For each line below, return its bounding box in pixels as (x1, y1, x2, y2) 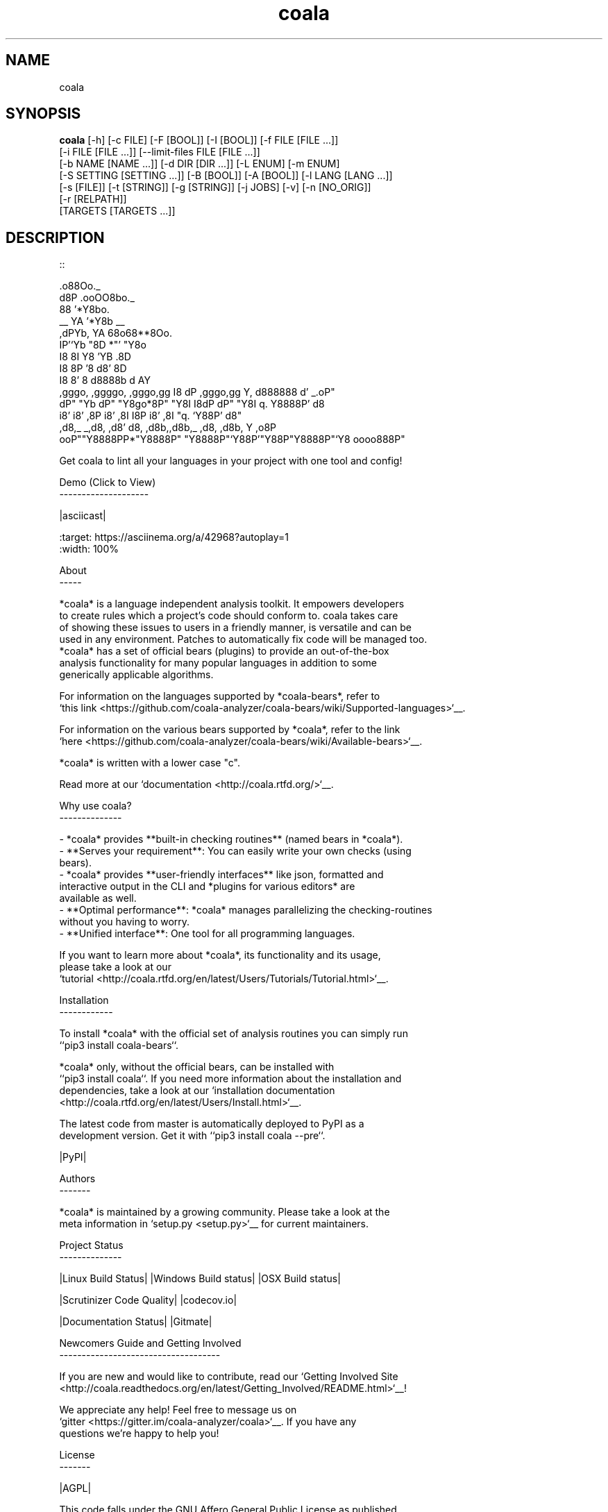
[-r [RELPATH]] (59, 193, 127, 205)
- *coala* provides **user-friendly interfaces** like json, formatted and (59, 868, 384, 881)
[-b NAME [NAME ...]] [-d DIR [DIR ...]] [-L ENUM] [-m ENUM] (59, 158, 340, 170)
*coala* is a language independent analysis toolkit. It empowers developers (59, 598, 405, 610)
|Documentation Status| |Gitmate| (59, 1316, 212, 1328)
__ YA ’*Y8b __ (59, 315, 125, 328)
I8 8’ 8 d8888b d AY (59, 374, 151, 387)
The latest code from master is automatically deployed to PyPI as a (59, 1118, 364, 1130)
